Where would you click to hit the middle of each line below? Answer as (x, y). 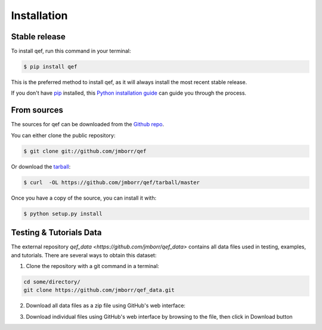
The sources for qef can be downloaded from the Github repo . (88, 124)
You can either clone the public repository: (63, 135)
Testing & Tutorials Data (56, 233)
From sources (37, 110)
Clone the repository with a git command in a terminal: (92, 266)
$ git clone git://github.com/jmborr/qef (85, 151)
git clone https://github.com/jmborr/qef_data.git (99, 290)
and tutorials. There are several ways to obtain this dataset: (84, 255)
